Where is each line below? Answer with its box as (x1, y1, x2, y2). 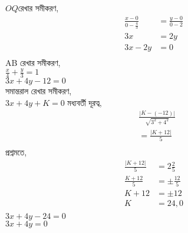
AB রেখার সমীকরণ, (5, 56, 61, 68)
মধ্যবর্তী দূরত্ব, (67, 96, 102, 108)
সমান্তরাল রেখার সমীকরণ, (5, 85, 72, 97)
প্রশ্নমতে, (5, 146, 27, 158)
